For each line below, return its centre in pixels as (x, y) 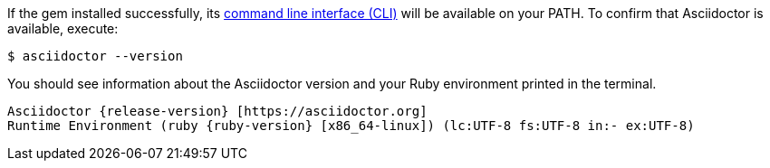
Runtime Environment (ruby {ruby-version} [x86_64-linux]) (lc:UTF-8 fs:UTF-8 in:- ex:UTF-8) (351, 126)
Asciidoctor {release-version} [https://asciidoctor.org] (217, 111)
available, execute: (63, 28)
